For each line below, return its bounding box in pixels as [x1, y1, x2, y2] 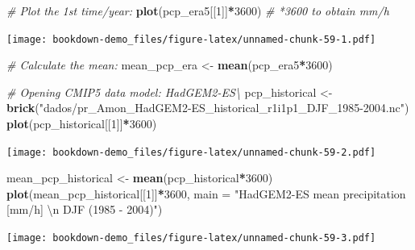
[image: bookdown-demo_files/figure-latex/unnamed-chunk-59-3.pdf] [6, 232, 376, 244]
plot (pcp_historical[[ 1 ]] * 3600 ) [6, 115, 157, 132]
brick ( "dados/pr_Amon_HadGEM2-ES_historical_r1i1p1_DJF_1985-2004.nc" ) [6, 99, 409, 116]
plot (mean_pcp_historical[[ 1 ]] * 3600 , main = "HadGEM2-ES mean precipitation [6, 185, 406, 202]
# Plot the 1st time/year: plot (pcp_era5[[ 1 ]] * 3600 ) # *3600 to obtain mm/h [6, 2, 389, 19]
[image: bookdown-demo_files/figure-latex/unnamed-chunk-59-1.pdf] [6, 33, 376, 45]
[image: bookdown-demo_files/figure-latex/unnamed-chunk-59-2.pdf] [6, 146, 376, 158]
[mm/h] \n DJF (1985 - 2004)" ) [6, 201, 163, 218]
